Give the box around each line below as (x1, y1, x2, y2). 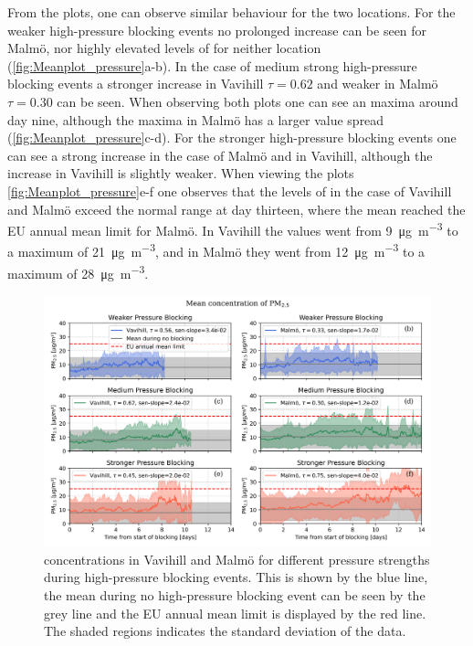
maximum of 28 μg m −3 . (7, 260, 149, 282)
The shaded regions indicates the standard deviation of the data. (44, 621, 406, 641)
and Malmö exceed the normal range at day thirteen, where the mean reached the (7, 199, 466, 218)
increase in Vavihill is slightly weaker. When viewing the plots (7, 164, 354, 183)
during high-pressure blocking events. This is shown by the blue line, (44, 567, 428, 587)
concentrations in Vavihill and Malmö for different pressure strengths (44, 549, 430, 568)
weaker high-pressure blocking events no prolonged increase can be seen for (7, 20, 427, 39)
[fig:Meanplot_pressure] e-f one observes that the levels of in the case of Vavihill (7, 181, 452, 200)
